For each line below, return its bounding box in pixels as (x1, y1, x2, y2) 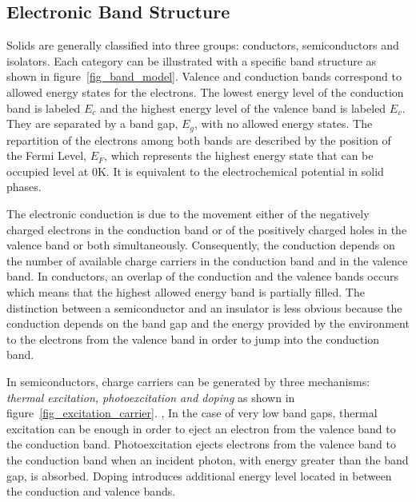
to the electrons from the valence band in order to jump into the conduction (6, 330, 380, 347)
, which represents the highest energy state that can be (104, 147, 374, 164)
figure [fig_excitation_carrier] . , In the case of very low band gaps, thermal (6, 404, 378, 421)
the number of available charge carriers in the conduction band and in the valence (6, 252, 408, 269)
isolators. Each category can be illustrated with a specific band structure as (6, 52, 377, 69)
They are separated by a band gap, (6, 115, 178, 132)
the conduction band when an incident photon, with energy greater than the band (6, 451, 409, 468)
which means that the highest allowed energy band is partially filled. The (6, 283, 365, 300)
